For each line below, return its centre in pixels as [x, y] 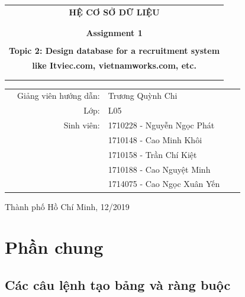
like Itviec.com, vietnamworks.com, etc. [114, 65]
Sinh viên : [82, 125]
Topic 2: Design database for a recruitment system [115, 51]
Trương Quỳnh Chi [143, 96]
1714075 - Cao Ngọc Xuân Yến [164, 184]
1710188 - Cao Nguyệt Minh [159, 169]
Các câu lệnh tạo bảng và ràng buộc [118, 284]
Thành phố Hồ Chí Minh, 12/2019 [67, 206]
